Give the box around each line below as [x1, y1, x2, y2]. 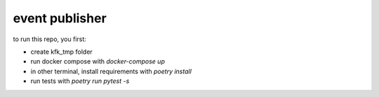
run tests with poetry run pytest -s [30, 77, 130, 85]
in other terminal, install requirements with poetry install [30, 67, 192, 75]
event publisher [13, 10, 107, 26]
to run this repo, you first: [13, 35, 87, 43]
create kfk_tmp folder [30, 47, 93, 56]
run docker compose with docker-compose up [30, 57, 165, 66]
